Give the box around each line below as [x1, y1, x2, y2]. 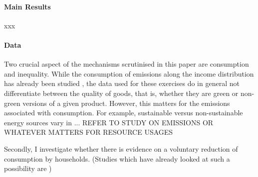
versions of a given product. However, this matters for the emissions [22, 97, 230, 108]
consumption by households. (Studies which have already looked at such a [4, 153, 230, 164]
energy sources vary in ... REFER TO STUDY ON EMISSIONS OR [4, 117, 214, 127]
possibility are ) [4, 163, 52, 174]
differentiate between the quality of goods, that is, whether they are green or [4, 88, 239, 98]
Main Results [4, 1, 51, 11]
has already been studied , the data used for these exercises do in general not [4, 78, 240, 88]
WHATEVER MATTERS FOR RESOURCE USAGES [4, 127, 173, 137]
